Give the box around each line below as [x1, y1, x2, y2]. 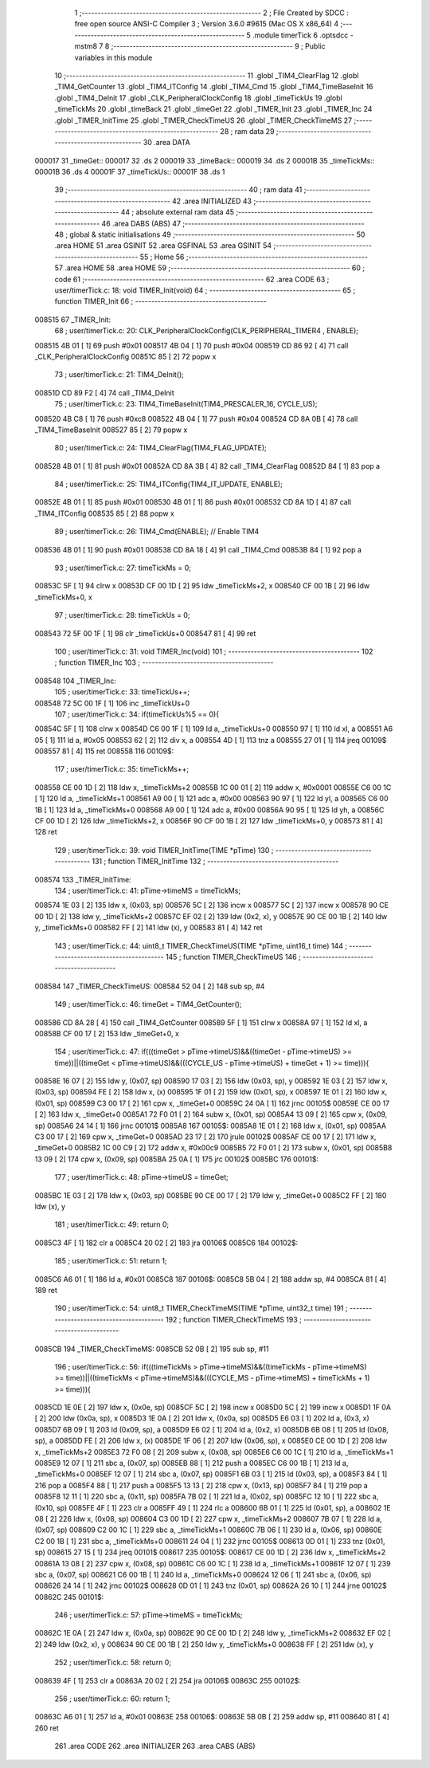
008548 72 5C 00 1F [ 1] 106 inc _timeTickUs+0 [34, 698, 190, 708]
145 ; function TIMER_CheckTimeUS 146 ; [165, 952, 302, 961]
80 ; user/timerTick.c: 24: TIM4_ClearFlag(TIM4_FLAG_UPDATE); [54, 443, 267, 453]
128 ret [34, 827, 57, 837]
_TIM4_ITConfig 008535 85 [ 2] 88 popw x [34, 509, 174, 518]
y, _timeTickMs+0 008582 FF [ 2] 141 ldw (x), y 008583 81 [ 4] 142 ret [34, 923, 263, 933]
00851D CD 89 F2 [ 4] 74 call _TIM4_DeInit [34, 387, 174, 398]
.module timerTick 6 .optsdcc [252, 30, 349, 40]
